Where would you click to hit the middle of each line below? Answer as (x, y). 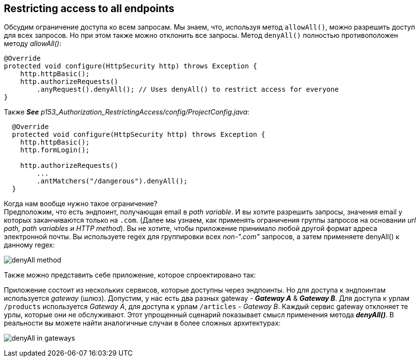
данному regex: (30, 245)
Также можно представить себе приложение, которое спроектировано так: (130, 275)
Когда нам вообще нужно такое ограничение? (81, 204)
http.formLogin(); (55, 150)
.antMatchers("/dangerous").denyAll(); (112, 181)
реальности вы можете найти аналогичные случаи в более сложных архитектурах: (142, 323)
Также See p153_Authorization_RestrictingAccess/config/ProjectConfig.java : (127, 112)
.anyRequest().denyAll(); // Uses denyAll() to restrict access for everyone (188, 90)
